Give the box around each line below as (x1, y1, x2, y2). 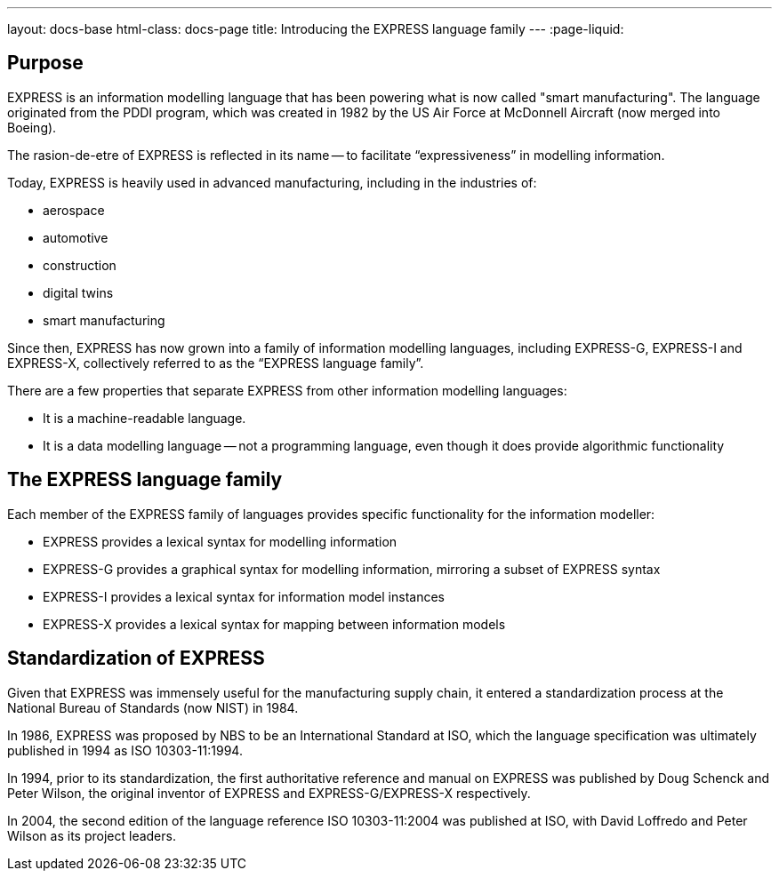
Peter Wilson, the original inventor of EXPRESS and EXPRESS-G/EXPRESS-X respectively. (7, 785, 531, 801)
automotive (43, 229, 108, 245)
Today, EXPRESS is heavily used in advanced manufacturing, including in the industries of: (7, 174, 537, 190)
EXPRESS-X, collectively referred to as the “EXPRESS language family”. (7, 355, 424, 371)
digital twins (43, 284, 114, 300)
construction (43, 257, 116, 273)
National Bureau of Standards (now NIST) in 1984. (7, 699, 299, 715)
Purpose (7, 52, 84, 75)
